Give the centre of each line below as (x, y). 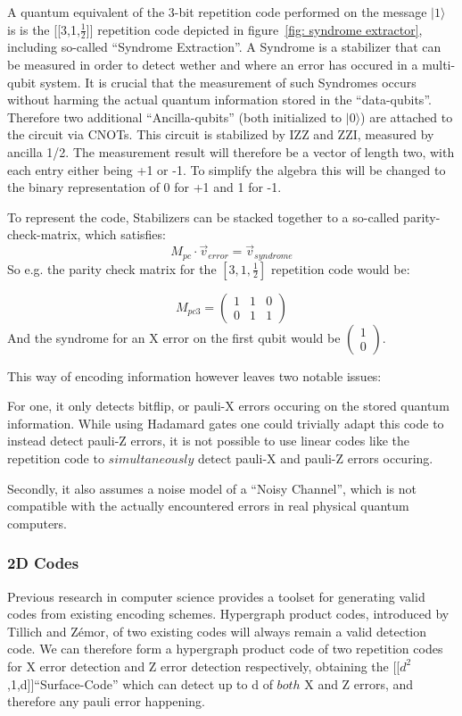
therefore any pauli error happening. (106, 701)
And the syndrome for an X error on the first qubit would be (174, 337)
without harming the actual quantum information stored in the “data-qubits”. (219, 100)
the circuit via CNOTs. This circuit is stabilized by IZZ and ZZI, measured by (221, 134)
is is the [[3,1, (44, 29)
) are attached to (407, 117)
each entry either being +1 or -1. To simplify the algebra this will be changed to (227, 169)
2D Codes (43, 563)
